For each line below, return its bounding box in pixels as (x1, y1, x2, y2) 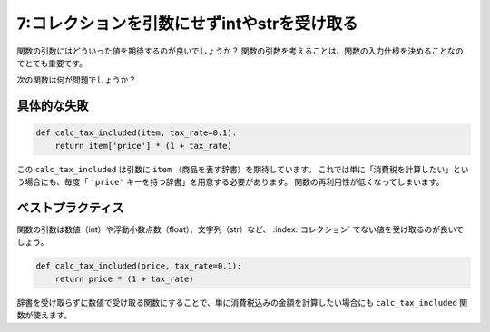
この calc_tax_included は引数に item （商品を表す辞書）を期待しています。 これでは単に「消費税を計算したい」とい (16, 163, 469, 174)
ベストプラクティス (16, 200, 124, 215)
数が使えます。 (16, 309, 73, 321)
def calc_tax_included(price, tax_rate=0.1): (35, 261, 242, 271)
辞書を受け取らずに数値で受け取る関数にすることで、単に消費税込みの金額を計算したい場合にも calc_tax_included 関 (16, 297, 468, 308)
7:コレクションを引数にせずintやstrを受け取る (16, 14, 358, 34)
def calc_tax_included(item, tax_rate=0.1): (35, 128, 238, 138)
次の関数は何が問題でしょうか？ (16, 74, 136, 85)
